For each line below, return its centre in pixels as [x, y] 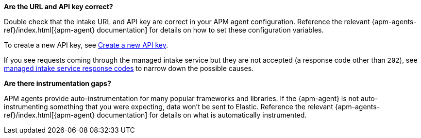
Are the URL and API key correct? [59, 7]
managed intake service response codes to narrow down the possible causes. [129, 68]
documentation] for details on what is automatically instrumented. [202, 115]
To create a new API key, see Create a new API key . [86, 45]
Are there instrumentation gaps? [58, 83]
